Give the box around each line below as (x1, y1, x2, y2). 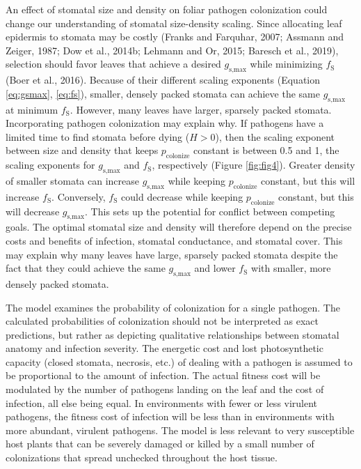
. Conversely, (51, 189, 106, 203)
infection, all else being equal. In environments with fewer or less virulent (6, 395, 318, 410)
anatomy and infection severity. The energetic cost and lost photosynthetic (6, 341, 323, 355)
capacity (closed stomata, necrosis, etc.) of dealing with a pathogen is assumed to (6, 354, 353, 369)
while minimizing (250, 56, 323, 71)
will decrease (6, 203, 60, 218)
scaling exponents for (6, 157, 95, 172)
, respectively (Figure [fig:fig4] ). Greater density (152, 157, 355, 172)
